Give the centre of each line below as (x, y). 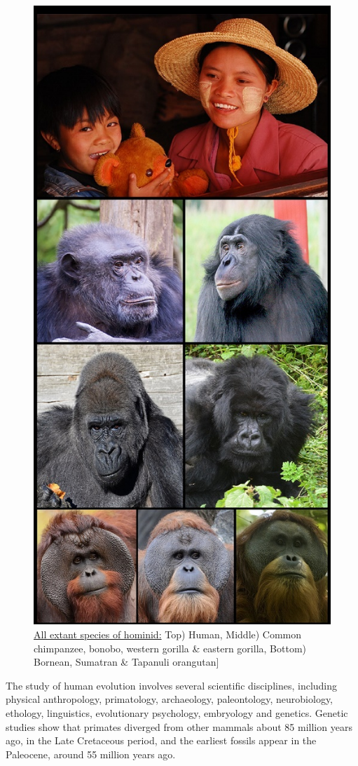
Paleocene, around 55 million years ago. (91, 754)
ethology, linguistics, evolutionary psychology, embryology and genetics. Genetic (177, 713)
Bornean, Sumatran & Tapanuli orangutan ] (126, 662)
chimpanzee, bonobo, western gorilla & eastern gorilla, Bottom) (170, 648)
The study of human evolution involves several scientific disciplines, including (172, 685)
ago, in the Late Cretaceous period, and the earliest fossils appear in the (161, 740)
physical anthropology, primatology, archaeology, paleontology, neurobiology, (170, 699)
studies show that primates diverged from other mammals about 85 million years (179, 726)
